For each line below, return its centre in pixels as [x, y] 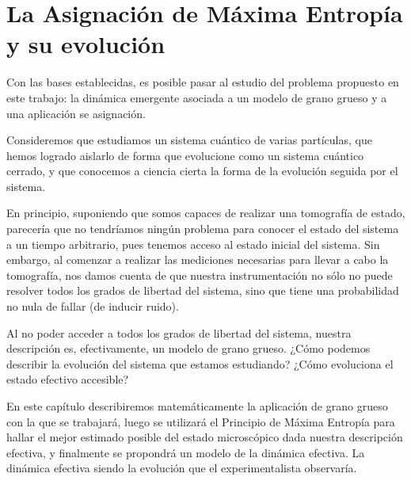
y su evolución [86, 44]
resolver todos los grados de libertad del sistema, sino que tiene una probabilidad [203, 290]
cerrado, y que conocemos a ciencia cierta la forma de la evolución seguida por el [202, 171]
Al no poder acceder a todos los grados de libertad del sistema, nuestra [179, 332]
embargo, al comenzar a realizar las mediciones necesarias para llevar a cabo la [198, 260]
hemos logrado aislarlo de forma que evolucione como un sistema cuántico [185, 155]
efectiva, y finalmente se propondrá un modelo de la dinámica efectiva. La [186, 452]
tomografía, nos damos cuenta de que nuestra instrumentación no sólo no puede [200, 275]
